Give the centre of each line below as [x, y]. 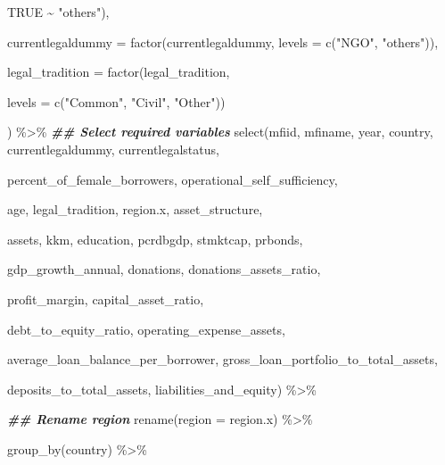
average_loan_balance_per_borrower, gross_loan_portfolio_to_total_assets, [222, 359]
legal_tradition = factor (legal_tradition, [119, 72]
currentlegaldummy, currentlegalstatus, [113, 149]
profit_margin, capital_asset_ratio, [106, 299]
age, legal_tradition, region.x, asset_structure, [135, 209]
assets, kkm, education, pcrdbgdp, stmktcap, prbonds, [155, 239]
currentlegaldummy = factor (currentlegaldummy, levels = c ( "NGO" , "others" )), [223, 42]
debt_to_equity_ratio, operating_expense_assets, [146, 329]
